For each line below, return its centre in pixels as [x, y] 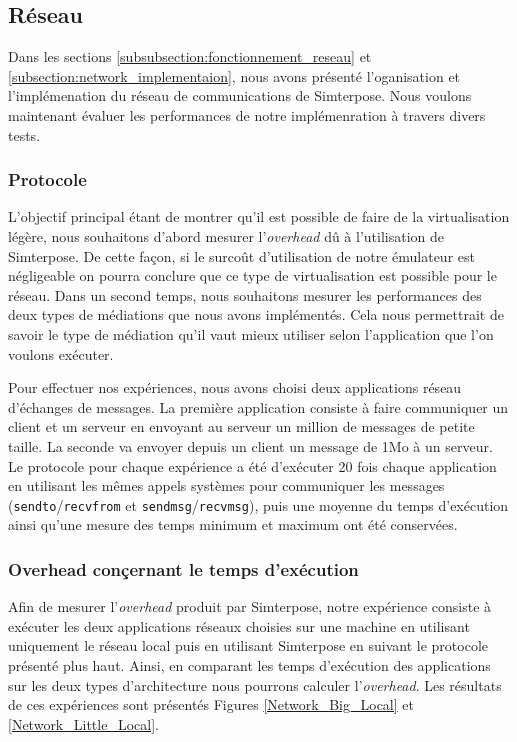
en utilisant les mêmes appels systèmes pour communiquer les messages [226, 485]
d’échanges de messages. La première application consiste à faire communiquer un [258, 406]
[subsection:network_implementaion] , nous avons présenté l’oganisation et [234, 75]
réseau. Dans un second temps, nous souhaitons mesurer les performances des [245, 294]
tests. [24, 134]
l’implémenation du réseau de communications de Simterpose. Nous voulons [240, 95]
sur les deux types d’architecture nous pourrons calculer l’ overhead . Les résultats [255, 684]
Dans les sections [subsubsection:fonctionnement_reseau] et [190, 56]
